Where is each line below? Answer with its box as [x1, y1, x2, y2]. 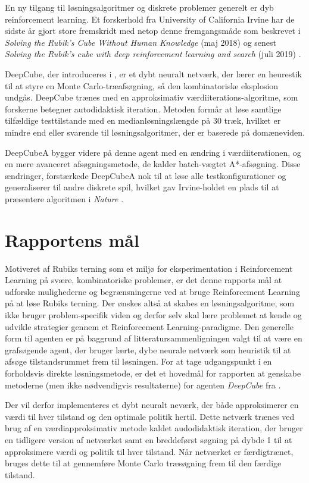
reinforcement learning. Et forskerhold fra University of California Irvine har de [5, 12, 295, 25]
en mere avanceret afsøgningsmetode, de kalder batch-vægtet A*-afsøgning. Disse [5, 158, 301, 170]
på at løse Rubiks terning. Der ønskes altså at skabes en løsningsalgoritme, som [5, 297, 295, 309]
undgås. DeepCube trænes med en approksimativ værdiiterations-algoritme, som [5, 91, 298, 103]
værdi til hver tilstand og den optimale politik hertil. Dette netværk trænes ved [5, 410, 295, 422]
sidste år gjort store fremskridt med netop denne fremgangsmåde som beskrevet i [5, 24, 301, 37]
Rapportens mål [5, 227, 139, 252]
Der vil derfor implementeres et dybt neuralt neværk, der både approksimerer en [5, 399, 299, 411]
